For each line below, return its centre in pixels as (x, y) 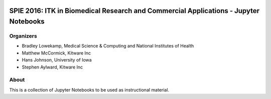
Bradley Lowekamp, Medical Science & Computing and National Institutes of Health (108, 46)
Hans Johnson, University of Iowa (57, 60)
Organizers (23, 36)
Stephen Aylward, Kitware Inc (52, 67)
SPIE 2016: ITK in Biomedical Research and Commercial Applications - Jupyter (134, 11)
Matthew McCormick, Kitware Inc (56, 53)
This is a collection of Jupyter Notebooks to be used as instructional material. (89, 89)
